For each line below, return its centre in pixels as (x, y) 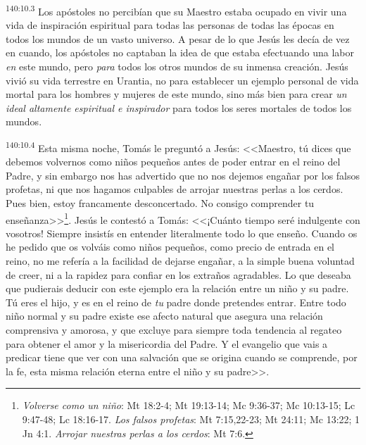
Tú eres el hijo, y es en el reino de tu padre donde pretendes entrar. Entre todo (176, 302)
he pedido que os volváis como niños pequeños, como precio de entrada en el (170, 247)
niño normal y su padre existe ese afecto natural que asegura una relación (164, 316)
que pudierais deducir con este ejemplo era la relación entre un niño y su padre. (177, 288)
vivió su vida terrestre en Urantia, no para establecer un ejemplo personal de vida (182, 80)
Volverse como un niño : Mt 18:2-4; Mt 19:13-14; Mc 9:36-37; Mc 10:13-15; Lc (189, 405)
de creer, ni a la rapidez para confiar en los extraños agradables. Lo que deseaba (178, 274)
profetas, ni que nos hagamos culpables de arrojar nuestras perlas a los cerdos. (175, 189)
